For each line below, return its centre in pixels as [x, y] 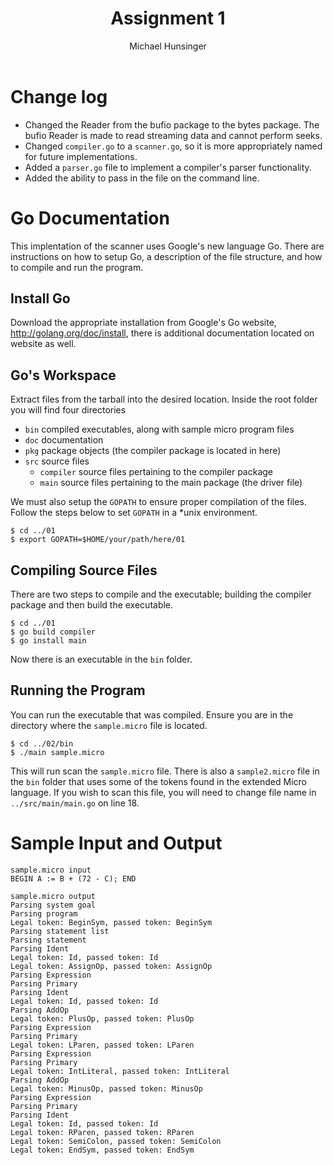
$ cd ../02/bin [42, 743]
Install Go [40, 298]
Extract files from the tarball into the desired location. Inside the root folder [164, 399]
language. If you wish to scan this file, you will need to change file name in [163, 792]
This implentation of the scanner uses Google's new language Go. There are [167, 246]
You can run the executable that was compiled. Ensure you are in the [152, 714]
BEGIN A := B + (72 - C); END [73, 878]
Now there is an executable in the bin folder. [101, 659]
